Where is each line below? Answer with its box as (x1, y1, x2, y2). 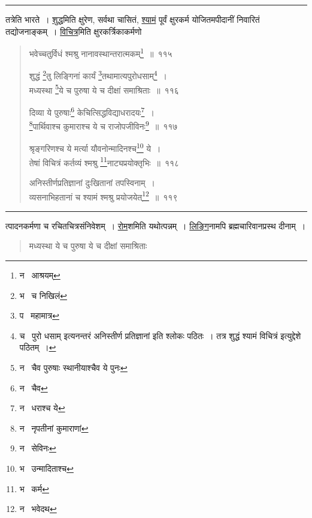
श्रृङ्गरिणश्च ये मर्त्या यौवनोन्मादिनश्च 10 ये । (29, 140, 161, 155)
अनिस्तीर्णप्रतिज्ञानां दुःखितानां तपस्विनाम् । (29, 176, 155, 188)
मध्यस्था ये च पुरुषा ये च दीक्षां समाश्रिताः (29, 239, 147, 252)
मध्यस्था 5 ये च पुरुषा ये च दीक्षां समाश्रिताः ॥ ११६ (29, 82, 179, 96)
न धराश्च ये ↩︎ (19, 402, 65, 414)
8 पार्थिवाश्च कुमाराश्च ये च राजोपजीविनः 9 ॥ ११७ (29, 118, 178, 132)
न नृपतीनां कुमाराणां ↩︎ (19, 421, 89, 434)
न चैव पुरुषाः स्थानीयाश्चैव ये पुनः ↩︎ (19, 361, 128, 373)
